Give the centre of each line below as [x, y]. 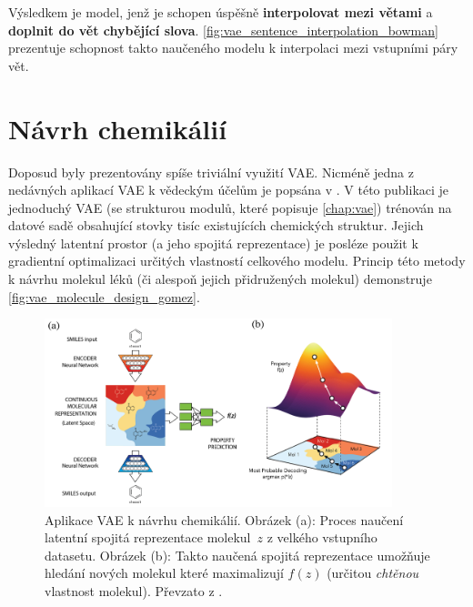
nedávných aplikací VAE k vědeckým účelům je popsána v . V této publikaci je [229, 190]
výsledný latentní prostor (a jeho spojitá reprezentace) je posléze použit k [213, 243]
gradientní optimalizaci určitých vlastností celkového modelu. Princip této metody [237, 261]
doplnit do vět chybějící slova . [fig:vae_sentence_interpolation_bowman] [223, 30]
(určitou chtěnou [373, 573]
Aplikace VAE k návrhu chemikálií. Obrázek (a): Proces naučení [224, 519]
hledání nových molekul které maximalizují [164, 573]
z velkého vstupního [322, 537]
